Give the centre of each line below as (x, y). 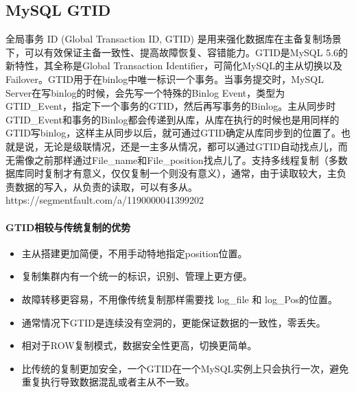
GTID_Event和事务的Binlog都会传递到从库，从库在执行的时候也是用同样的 (173, 119)
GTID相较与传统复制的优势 (68, 227)
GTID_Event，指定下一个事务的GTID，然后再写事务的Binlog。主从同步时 (171, 106)
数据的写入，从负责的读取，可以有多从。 (106, 186)
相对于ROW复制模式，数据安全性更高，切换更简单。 (139, 345)
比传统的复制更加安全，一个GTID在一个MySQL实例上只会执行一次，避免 (185, 368)
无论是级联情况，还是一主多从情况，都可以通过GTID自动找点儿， (191, 146)
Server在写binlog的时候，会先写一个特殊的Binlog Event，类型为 (145, 92)
